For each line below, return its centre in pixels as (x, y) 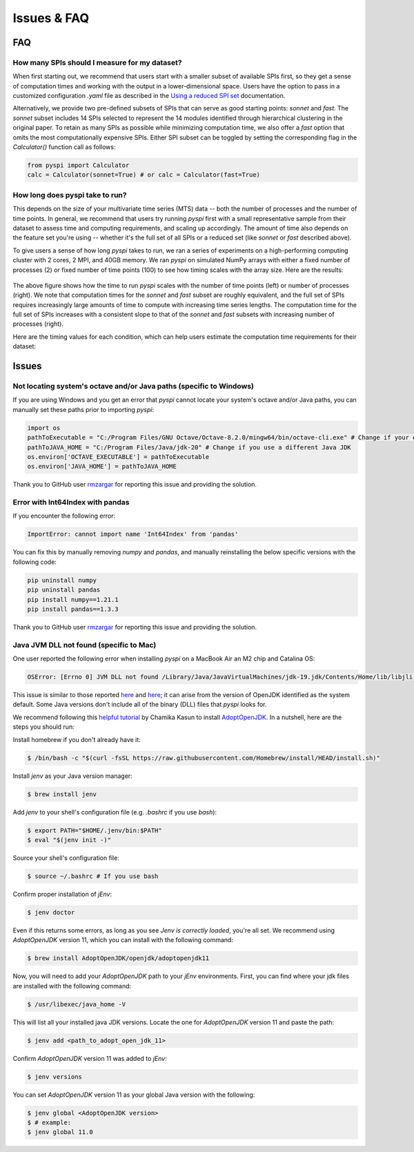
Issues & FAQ (51, 18)
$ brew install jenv (62, 794)
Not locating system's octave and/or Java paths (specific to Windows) (134, 387)
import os (44, 428)
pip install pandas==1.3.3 (73, 609)
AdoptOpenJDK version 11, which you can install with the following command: (123, 940)
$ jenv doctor (51, 912)
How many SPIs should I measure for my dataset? (97, 62)
